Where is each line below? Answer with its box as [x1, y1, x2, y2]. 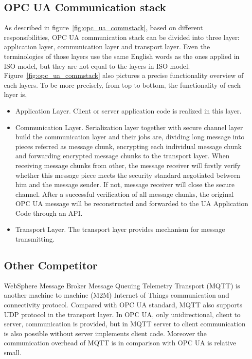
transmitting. [15, 234, 55, 244]
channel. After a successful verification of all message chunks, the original [15, 189, 234, 199]
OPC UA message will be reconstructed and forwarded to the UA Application [15, 198, 248, 208]
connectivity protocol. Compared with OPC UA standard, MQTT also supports [4, 300, 242, 310]
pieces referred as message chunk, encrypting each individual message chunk [15, 141, 242, 151]
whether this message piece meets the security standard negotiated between [15, 170, 240, 180]
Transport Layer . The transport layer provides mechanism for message [15, 224, 225, 234]
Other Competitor [4, 258, 98, 273]
